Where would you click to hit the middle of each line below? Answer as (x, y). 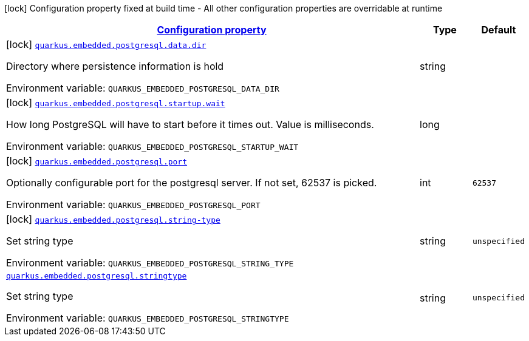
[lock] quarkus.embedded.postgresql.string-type (113, 219)
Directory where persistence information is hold (115, 66)
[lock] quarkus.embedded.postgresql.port (97, 161)
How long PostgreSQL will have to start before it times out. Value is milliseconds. (190, 124)
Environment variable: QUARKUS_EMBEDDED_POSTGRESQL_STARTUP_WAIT (152, 146)
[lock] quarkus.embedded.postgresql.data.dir (106, 44)
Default (499, 30)
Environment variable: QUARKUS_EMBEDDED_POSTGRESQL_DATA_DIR (143, 88)
